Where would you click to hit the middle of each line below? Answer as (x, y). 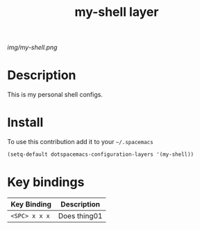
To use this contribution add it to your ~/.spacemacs (81, 142)
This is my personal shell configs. (55, 95)
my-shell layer (117, 12)
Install (25, 123)
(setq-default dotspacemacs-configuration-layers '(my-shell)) (101, 154)
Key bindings (46, 183)
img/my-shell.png (32, 47)
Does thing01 (80, 215)
